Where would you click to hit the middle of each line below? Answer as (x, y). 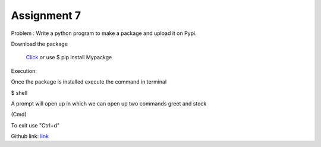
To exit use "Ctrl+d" (35, 125)
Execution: (24, 71)
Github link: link (30, 136)
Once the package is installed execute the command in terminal (89, 82)
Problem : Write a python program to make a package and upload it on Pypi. (104, 33)
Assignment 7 (46, 15)
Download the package (40, 44)
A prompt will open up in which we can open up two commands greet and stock (109, 103)
